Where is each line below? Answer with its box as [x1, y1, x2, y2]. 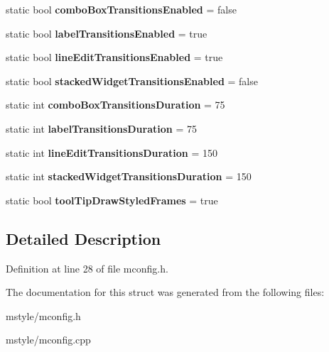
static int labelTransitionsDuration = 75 [6, 121, 197, 136]
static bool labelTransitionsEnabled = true [6, 26, 207, 40]
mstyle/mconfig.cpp [6, 332, 91, 347]
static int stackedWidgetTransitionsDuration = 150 [6, 169, 252, 184]
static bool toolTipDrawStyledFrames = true [6, 192, 218, 207]
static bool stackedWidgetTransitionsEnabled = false [6, 73, 258, 88]
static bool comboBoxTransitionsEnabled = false [6, 2, 237, 16]
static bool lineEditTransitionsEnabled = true [6, 50, 223, 65]
